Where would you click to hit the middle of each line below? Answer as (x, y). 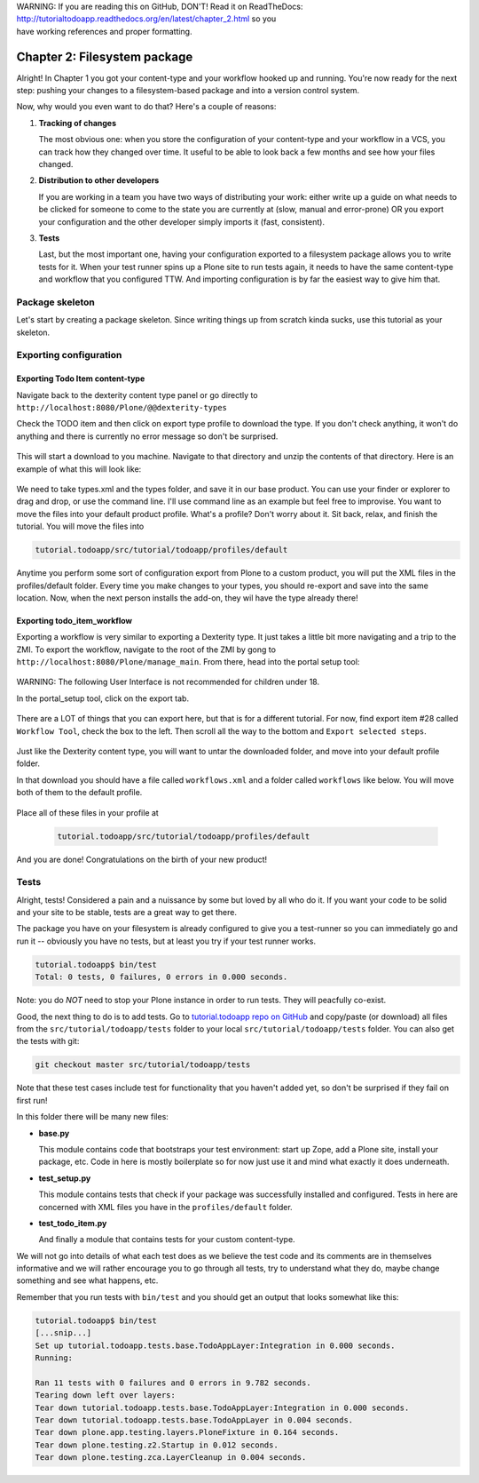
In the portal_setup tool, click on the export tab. (103, 698)
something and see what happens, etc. (87, 1280)
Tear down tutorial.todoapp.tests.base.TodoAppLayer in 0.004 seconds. (194, 1420)
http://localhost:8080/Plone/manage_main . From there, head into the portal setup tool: (188, 662)
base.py (54, 1133)
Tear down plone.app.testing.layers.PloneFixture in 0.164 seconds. (187, 1432)
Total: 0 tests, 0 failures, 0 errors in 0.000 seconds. (161, 977)
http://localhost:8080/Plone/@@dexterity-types (122, 408)
